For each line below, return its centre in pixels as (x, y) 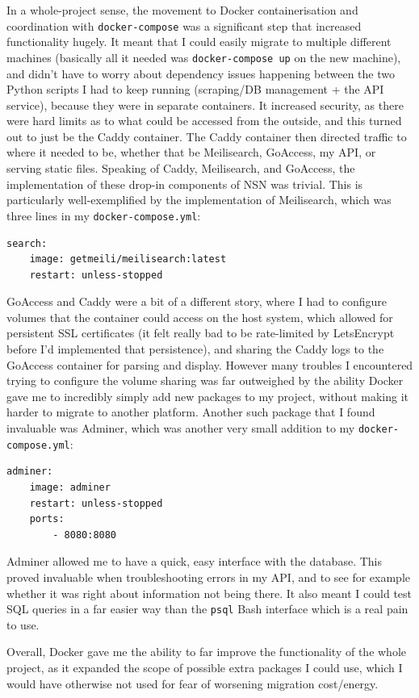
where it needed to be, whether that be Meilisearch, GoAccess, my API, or (191, 152)
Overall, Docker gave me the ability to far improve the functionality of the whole (207, 652)
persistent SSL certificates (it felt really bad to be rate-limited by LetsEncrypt (201, 333)
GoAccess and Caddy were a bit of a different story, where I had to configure (197, 301)
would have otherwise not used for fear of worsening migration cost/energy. (193, 683)
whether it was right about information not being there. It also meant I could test (209, 593)
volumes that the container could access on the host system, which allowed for (200, 317)
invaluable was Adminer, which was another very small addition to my (181, 428)
